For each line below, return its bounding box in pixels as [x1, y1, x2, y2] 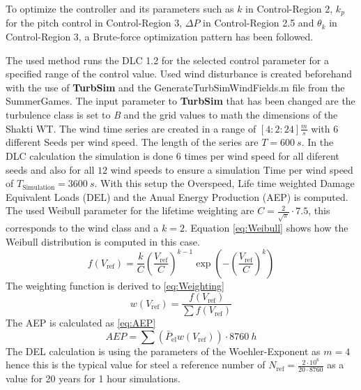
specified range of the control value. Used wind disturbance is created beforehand [6, 66, 353, 81]
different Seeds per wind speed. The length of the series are [6, 135, 259, 149]
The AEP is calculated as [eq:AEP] [6, 315, 156, 330]
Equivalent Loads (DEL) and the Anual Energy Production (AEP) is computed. [6, 189, 348, 204]
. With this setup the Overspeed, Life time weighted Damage [94, 176, 355, 190]
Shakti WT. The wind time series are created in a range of [6, 121, 256, 135]
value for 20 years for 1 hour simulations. [6, 371, 180, 386]
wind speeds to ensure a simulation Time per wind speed [110, 162, 353, 177]
